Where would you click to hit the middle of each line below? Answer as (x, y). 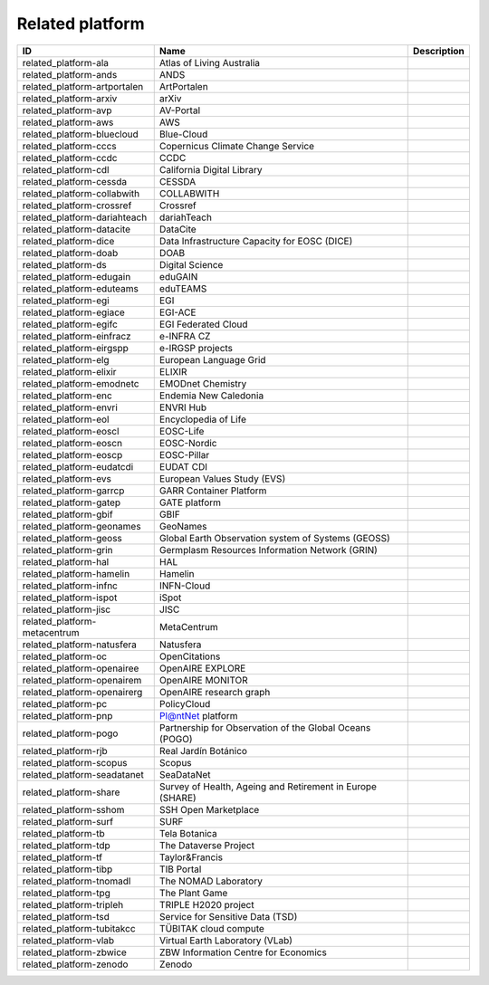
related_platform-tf (62, 857)
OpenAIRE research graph (215, 692)
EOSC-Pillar (184, 454)
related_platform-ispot (70, 598)
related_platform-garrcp (73, 491)
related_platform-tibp (67, 869)
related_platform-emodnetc (81, 383)
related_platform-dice (68, 241)
